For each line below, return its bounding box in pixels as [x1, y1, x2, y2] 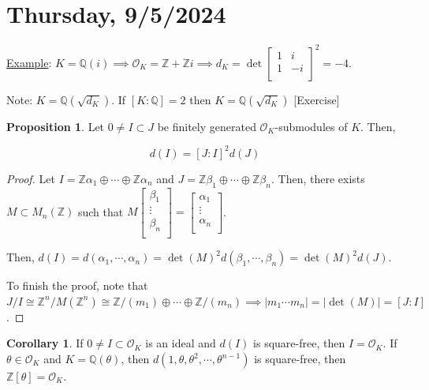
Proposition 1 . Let [6, 118, 105, 134]
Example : [6, 54, 52, 70]
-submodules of [274, 118, 348, 134]
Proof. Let [6, 170, 55, 186]
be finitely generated [157, 118, 256, 134]
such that [77, 203, 124, 219]
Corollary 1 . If [6, 335, 84, 351]
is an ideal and [145, 335, 216, 351]
